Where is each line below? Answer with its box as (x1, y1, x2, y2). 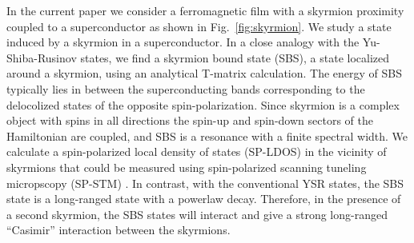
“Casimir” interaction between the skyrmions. (6, 221, 231, 238)
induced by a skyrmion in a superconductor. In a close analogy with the (6, 34, 360, 50)
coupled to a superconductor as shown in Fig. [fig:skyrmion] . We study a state (6, 18, 392, 34)
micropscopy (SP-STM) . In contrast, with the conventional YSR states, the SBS (6, 174, 404, 191)
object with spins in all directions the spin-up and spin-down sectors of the (6, 112, 373, 129)
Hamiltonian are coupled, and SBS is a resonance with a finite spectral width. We (6, 127, 408, 144)
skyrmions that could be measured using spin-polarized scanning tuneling (6, 158, 367, 175)
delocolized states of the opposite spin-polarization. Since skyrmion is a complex (6, 96, 400, 113)
